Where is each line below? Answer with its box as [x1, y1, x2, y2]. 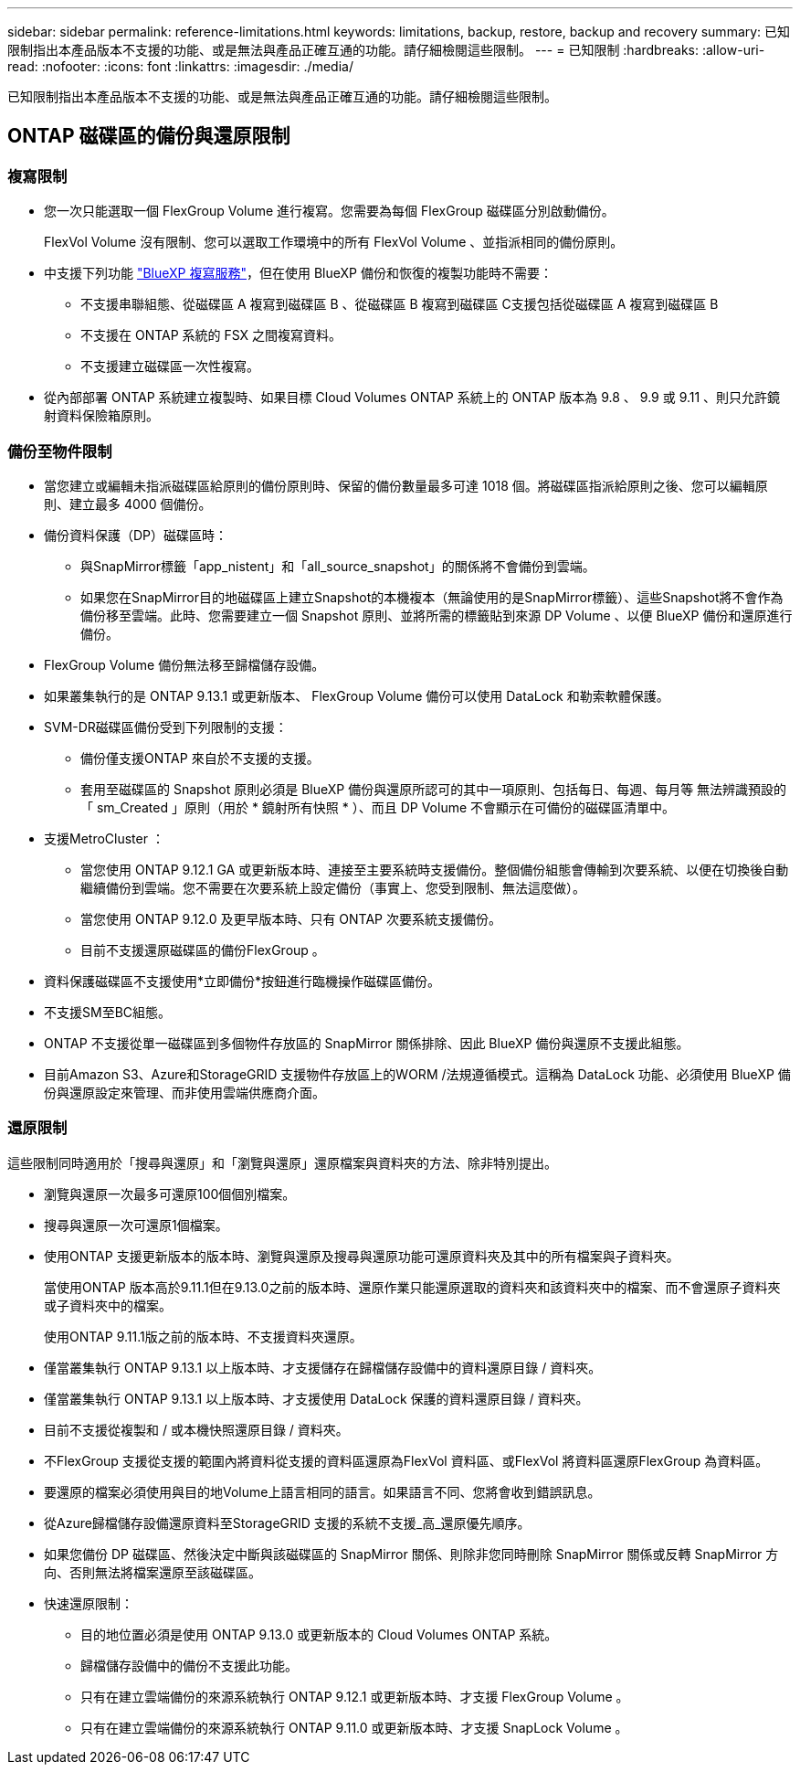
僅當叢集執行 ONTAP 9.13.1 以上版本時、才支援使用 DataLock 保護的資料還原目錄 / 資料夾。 [44, 1390, 589, 1406]
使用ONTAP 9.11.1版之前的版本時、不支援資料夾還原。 [44, 1328, 363, 1344]
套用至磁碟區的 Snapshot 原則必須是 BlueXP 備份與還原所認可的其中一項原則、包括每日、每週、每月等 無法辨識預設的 [80, 780, 787, 797]
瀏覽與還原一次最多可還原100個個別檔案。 [44, 1185, 296, 1202]
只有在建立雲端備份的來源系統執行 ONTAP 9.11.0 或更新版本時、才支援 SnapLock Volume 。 [80, 1719, 628, 1735]
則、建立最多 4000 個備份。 [44, 495, 212, 512]
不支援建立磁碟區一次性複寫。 [80, 358, 259, 375]
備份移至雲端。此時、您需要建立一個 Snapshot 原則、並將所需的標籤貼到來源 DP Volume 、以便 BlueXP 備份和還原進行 [80, 607, 793, 623]
